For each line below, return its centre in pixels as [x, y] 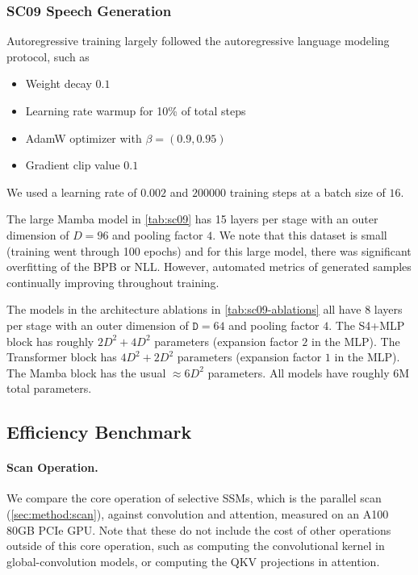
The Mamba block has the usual [86, 372]
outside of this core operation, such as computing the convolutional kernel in [196, 546]
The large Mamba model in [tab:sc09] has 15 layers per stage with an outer [192, 219]
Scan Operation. [52, 467]
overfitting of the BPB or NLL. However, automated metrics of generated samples [209, 267]
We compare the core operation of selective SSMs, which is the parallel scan [194, 498]
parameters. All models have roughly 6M [309, 372]
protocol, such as [48, 56]
